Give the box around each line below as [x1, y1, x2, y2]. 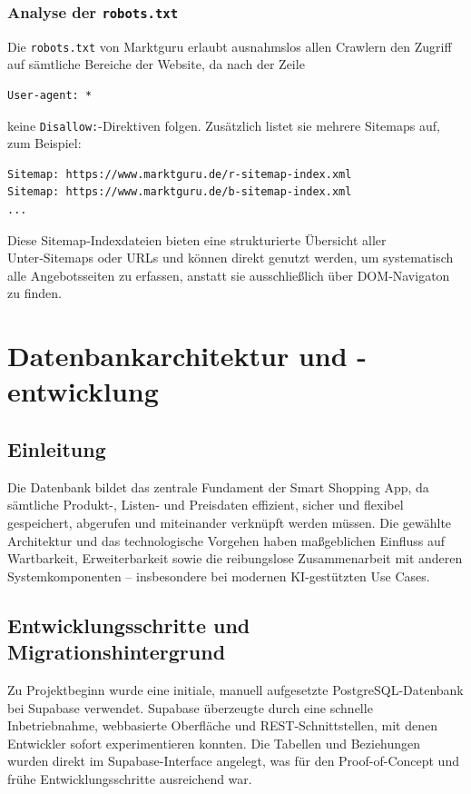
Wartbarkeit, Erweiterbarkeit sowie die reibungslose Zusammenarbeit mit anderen [7, 549, 463, 568]
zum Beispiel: [7, 134, 82, 153]
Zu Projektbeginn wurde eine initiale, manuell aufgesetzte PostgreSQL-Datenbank [7, 680, 464, 699]
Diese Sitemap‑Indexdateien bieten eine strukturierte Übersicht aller [7, 230, 387, 249]
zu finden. [7, 283, 62, 303]
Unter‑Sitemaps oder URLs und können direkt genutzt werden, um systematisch [7, 248, 454, 267]
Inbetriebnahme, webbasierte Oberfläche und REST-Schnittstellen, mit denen [7, 716, 437, 735]
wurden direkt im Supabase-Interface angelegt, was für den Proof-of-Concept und [7, 751, 459, 770]
